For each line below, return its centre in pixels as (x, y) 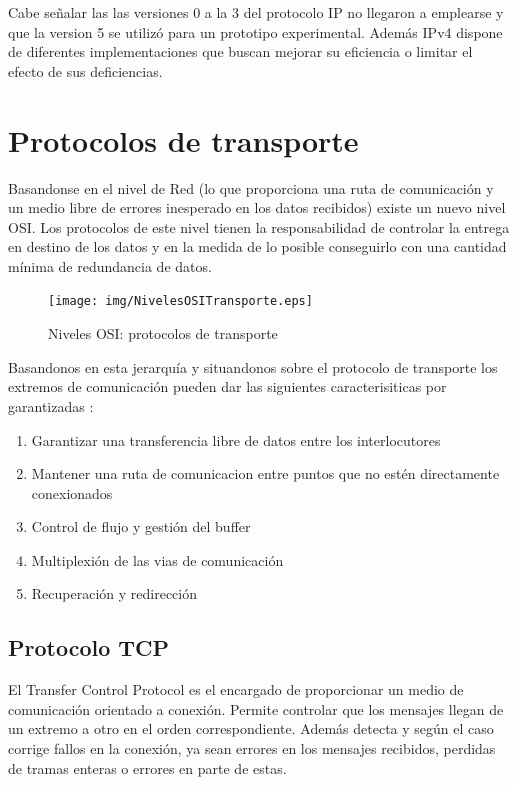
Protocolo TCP (89, 647)
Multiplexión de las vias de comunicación (157, 559)
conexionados (72, 492)
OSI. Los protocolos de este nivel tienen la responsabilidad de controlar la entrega (259, 226)
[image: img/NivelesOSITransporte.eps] (180, 301)
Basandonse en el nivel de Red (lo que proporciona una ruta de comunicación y (251, 187)
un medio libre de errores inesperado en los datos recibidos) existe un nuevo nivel (257, 207)
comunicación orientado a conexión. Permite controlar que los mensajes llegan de (256, 708)
